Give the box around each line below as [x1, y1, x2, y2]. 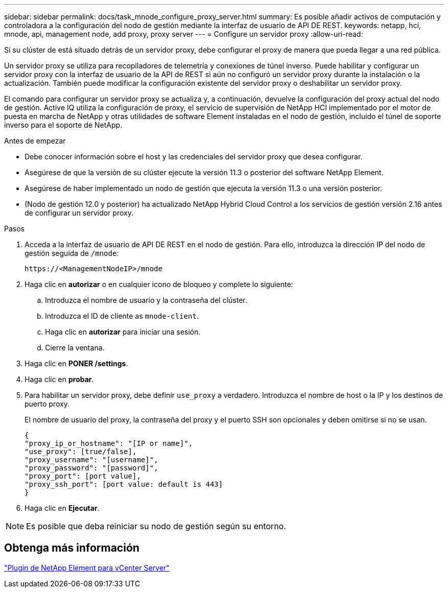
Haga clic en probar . [25, 375, 94, 384]
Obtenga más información [4, 541, 140, 555]
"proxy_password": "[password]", [25, 464, 159, 472]
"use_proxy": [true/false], [25, 447, 137, 456]
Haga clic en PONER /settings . [25, 359, 128, 368]
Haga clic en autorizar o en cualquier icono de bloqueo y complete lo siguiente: [25, 280, 294, 289]
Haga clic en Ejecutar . [25, 504, 100, 512]
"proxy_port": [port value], [25, 472, 141, 480]
